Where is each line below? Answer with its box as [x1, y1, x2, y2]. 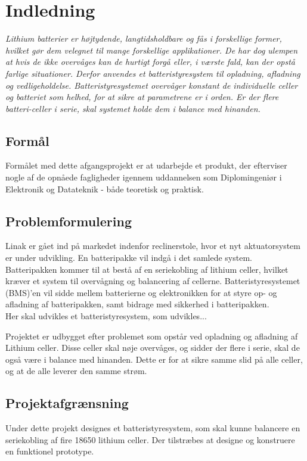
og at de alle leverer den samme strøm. [5, 365, 147, 377]
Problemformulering [5, 211, 132, 230]
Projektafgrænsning [5, 394, 129, 412]
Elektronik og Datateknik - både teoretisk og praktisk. [5, 182, 204, 195]
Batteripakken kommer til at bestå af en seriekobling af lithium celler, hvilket [5, 263, 289, 275]
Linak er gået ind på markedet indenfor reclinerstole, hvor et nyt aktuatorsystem [5, 239, 300, 252]
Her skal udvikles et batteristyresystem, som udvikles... [5, 310, 207, 322]
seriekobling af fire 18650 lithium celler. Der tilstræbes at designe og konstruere [5, 433, 295, 446]
